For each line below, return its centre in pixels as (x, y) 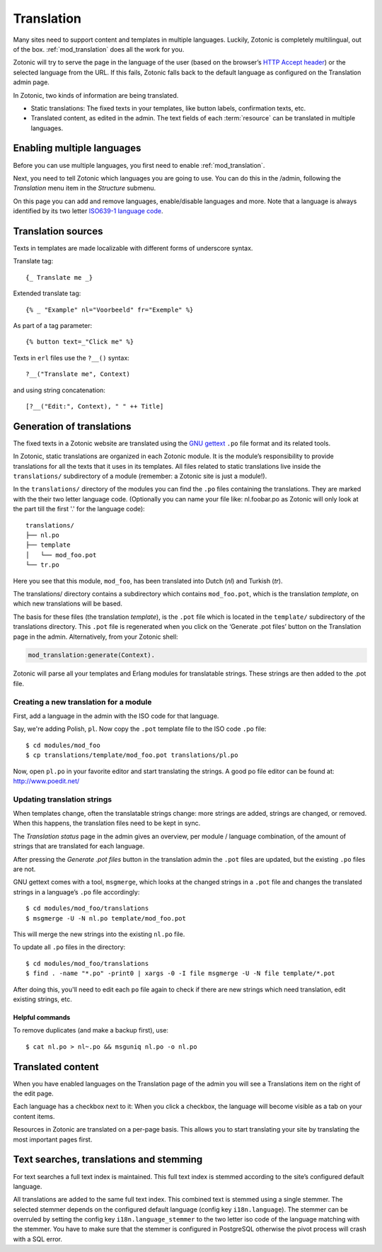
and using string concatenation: (59, 390)
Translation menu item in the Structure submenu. (85, 188)
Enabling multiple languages (77, 148)
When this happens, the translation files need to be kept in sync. (107, 823)
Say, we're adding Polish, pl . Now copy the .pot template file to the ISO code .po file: (140, 729)
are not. (24, 869)
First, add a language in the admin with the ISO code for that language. (116, 716)
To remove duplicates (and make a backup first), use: (91, 1030)
